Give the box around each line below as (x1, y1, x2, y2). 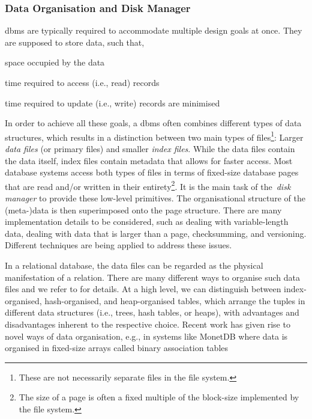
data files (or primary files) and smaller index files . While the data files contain (5, 142, 295, 155)
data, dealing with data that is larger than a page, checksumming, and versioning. (5, 227, 307, 239)
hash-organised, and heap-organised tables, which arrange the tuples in (44, 294, 305, 307)
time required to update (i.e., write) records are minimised (5, 96, 220, 109)
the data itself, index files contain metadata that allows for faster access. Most (5, 154, 293, 167)
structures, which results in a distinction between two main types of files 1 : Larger (5, 129, 304, 143)
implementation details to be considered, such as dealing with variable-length (5, 215, 289, 228)
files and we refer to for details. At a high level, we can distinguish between (5, 283, 281, 295)
